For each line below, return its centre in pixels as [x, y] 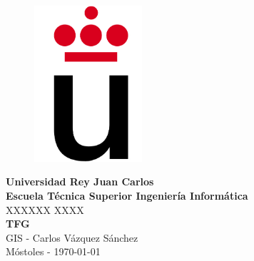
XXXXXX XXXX [45, 209]
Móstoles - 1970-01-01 [53, 251]
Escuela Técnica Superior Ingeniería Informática [127, 196]
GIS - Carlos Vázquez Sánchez [72, 237]
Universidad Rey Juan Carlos [80, 181]
